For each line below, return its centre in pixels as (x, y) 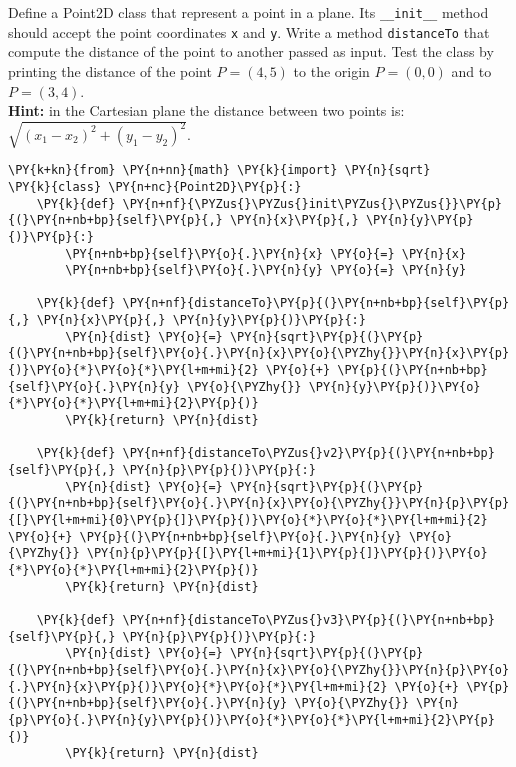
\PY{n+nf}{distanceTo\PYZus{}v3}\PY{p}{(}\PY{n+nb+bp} (308, 619)
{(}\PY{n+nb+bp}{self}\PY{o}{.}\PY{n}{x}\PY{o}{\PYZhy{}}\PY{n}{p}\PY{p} (259, 503)
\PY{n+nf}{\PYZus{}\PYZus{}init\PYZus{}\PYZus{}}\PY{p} (312, 203)
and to (471, 70)
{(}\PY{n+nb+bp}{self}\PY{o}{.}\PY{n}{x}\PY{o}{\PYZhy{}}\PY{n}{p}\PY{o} (259, 669)
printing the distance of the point (110, 70)
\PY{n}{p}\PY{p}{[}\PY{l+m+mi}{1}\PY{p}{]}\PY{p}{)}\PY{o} (287, 553)
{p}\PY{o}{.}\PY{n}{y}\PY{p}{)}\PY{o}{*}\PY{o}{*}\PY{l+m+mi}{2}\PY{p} (251, 719)
